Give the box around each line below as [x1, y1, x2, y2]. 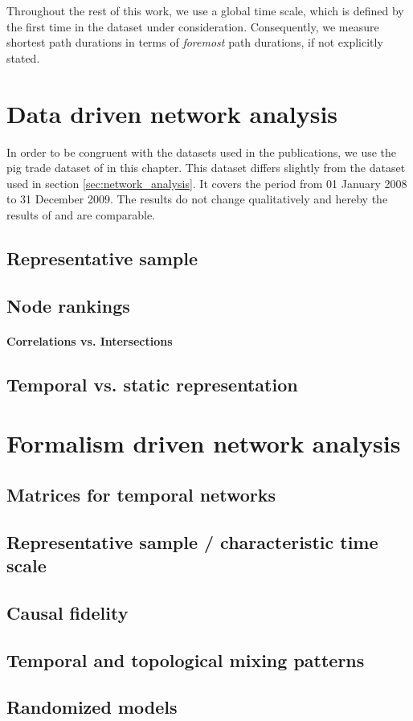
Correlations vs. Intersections [6, 332, 173, 349]
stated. [6, 49, 40, 66]
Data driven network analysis [6, 96, 338, 129]
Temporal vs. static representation [6, 371, 298, 396]
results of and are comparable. [6, 206, 156, 223]
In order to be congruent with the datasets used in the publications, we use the [6, 143, 397, 160]
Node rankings [6, 293, 130, 317]
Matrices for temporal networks [6, 481, 276, 506]
